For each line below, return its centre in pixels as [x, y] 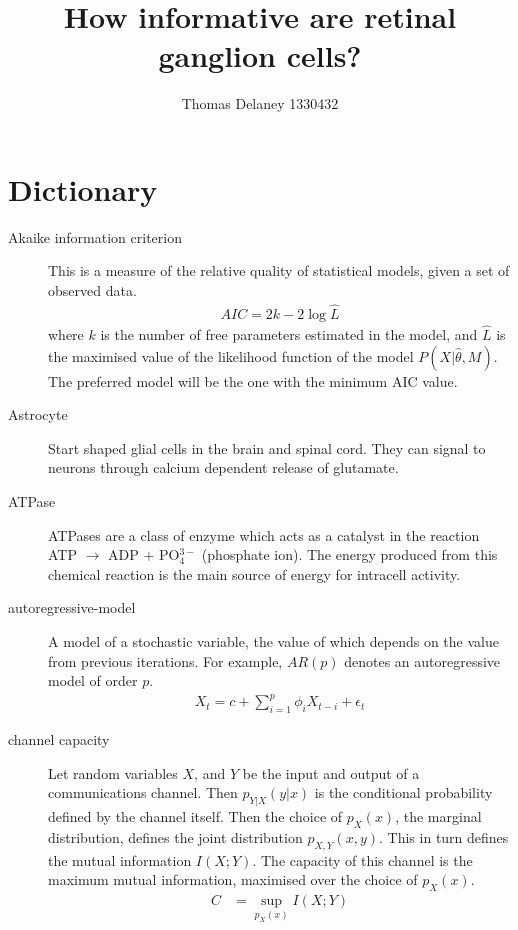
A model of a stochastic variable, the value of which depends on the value [273, 641]
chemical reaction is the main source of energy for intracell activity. [254, 573]
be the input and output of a [331, 772]
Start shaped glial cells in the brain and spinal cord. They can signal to [267, 447]
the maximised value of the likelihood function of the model [231, 355]
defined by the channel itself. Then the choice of [195, 816]
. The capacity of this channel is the [362, 859]
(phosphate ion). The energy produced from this [349, 554]
